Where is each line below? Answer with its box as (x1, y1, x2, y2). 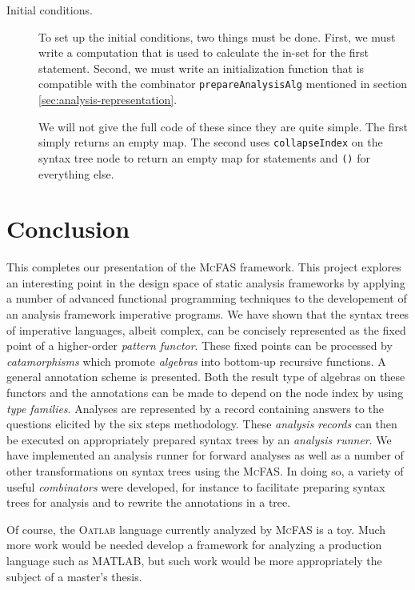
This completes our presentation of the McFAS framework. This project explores (6, 259, 401, 275)
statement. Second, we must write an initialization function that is (38, 59, 365, 76)
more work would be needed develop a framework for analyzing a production (6, 536, 382, 553)
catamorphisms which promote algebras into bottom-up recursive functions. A (6, 352, 386, 369)
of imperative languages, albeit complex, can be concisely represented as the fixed (6, 321, 406, 338)
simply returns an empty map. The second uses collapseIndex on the (38, 134, 383, 151)
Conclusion (6, 212, 130, 245)
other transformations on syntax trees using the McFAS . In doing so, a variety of (6, 462, 404, 479)
